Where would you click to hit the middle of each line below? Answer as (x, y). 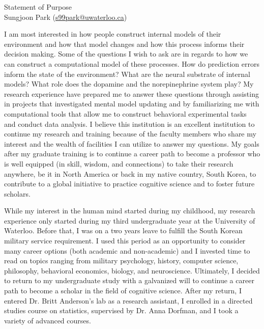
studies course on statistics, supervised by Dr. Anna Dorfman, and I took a (121, 310)
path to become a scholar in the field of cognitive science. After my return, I (123, 291)
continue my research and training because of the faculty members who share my (130, 134)
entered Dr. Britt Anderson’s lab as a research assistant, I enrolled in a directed (128, 300)
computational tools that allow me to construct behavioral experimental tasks (125, 113)
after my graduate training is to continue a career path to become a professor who (132, 154)
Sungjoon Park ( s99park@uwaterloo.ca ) (66, 17)
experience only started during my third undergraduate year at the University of (130, 220)
